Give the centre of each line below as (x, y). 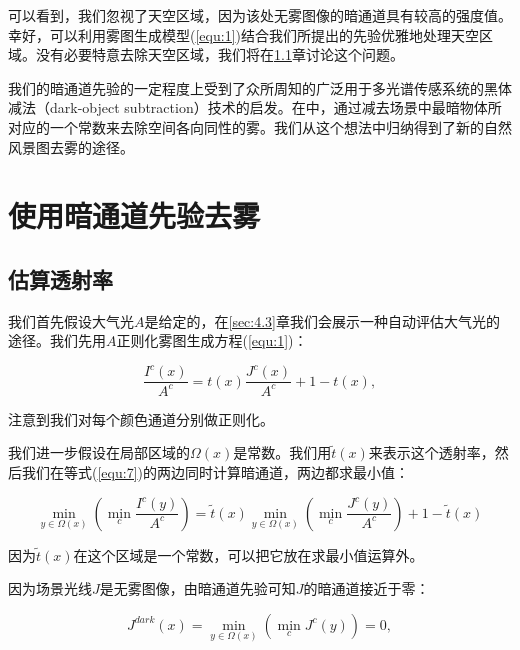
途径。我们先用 (57, 340)
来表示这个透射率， (431, 452)
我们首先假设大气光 (71, 320)
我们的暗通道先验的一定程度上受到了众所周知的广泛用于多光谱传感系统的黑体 (260, 87)
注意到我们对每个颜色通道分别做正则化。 (141, 418)
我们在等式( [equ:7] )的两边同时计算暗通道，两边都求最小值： (215, 472)
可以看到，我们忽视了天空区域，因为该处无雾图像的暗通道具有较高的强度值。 (260, 15)
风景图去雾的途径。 (71, 146)
